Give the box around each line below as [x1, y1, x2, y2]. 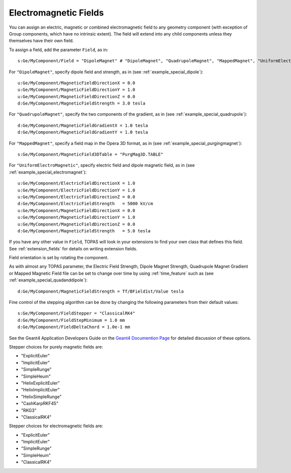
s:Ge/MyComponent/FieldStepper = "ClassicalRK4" [17, 311, 135, 316]
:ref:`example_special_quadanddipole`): [9, 277, 88, 283]
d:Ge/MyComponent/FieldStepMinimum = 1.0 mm [17, 317, 126, 323]
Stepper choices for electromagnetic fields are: [9, 423, 103, 429]
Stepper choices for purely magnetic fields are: [9, 344, 103, 350]
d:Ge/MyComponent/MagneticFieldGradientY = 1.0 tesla [17, 129, 148, 135]
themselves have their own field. [9, 38, 74, 44]
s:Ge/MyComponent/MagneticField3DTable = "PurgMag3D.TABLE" [17, 152, 163, 158]
